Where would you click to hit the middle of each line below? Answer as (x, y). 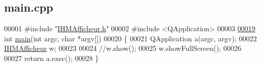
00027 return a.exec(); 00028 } (51, 58)
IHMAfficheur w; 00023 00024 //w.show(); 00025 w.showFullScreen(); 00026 (123, 48)
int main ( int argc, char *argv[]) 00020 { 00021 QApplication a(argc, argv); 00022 (130, 38)
